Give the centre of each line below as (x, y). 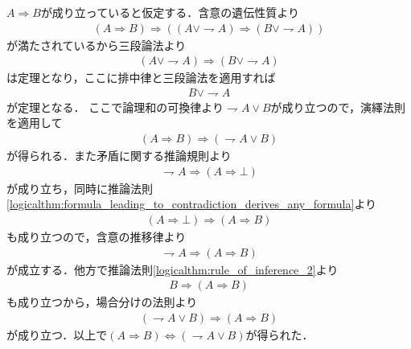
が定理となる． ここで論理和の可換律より (115, 107)
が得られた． (279, 334)
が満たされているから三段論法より (97, 45)
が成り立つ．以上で (57, 334)
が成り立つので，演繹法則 (338, 107)
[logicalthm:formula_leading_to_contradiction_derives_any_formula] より (192, 204)
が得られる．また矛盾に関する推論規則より (119, 156)
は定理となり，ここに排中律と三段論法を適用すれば (141, 78)
